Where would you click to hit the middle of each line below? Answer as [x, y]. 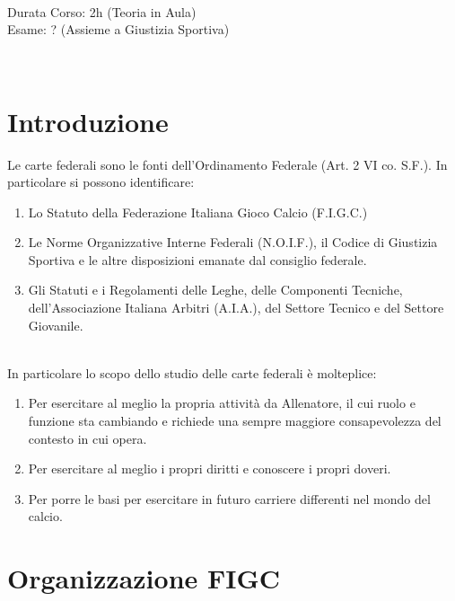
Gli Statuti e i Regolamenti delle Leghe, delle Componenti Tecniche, [215, 290]
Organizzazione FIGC [144, 578]
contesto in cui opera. [87, 438]
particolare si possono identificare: [101, 182]
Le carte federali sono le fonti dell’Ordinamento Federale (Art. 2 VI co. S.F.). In [227, 164]
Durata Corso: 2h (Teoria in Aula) [102, 11]
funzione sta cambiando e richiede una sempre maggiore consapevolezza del [235, 421]
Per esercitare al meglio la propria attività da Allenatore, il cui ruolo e [222, 403]
